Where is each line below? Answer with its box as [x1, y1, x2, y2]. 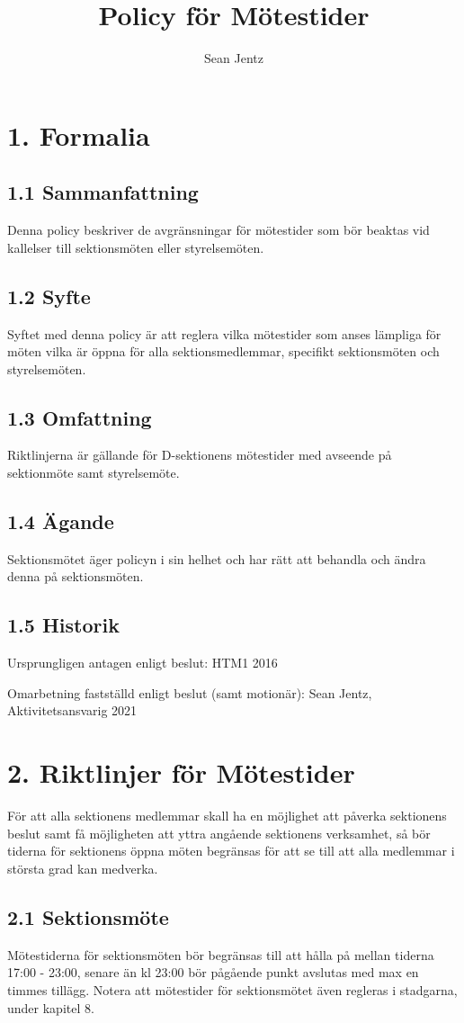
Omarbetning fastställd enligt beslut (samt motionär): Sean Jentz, [7, 683, 372, 702]
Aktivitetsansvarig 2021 [7, 701, 138, 720]
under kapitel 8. [7, 998, 94, 1017]
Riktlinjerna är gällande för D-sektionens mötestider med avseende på [7, 445, 392, 464]
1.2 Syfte [7, 282, 91, 310]
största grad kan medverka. [7, 858, 158, 877]
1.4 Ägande [7, 507, 114, 535]
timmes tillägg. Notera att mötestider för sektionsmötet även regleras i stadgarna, [7, 980, 458, 999]
